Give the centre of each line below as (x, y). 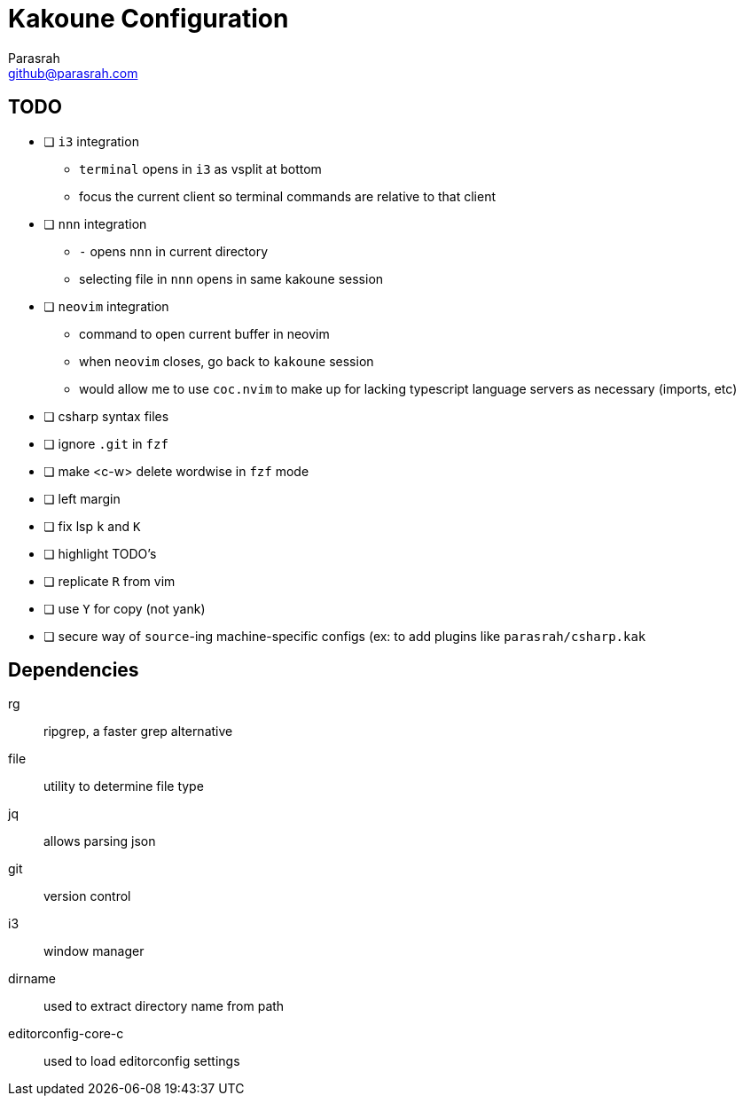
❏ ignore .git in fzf (106, 443)
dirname (32, 979)
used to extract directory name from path (164, 1006)
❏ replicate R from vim (109, 581)
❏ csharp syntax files (106, 416)
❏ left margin (82, 498)
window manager (94, 951)
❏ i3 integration (91, 141)
